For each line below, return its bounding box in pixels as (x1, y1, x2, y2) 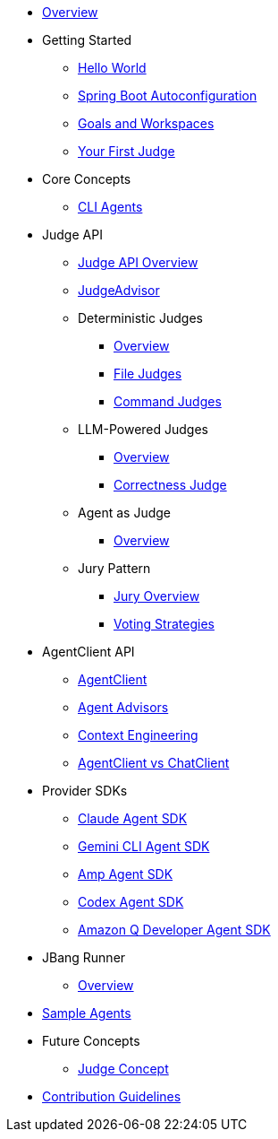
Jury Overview (114, 588, 200, 604)
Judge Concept (78, 1061, 169, 1076)
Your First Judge (78, 143, 175, 159)
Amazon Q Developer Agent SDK (78, 922, 271, 937)
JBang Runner (42, 950, 126, 965)
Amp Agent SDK (78, 866, 173, 882)
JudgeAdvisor (78, 283, 160, 298)
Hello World (78, 60, 147, 75)
